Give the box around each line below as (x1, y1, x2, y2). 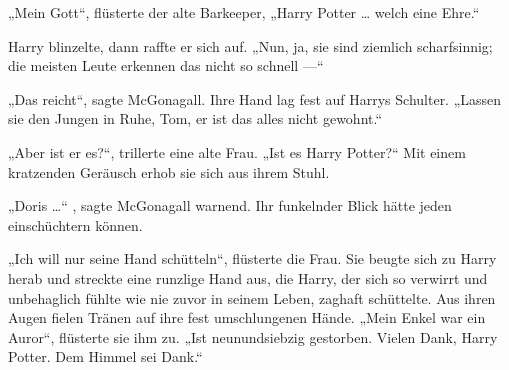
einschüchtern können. (8, 214, 143, 235)
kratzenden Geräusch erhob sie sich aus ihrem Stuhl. (8, 161, 330, 182)
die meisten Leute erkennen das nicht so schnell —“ (8, 55, 324, 76)
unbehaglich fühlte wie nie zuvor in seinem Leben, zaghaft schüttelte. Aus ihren (8, 287, 496, 308)
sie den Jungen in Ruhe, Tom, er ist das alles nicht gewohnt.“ (8, 108, 383, 129)
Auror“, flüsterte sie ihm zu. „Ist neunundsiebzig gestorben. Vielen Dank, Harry (8, 326, 498, 347)
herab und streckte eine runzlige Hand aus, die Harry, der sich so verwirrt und (8, 267, 488, 288)
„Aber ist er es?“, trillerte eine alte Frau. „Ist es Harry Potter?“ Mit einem (8, 141, 466, 162)
